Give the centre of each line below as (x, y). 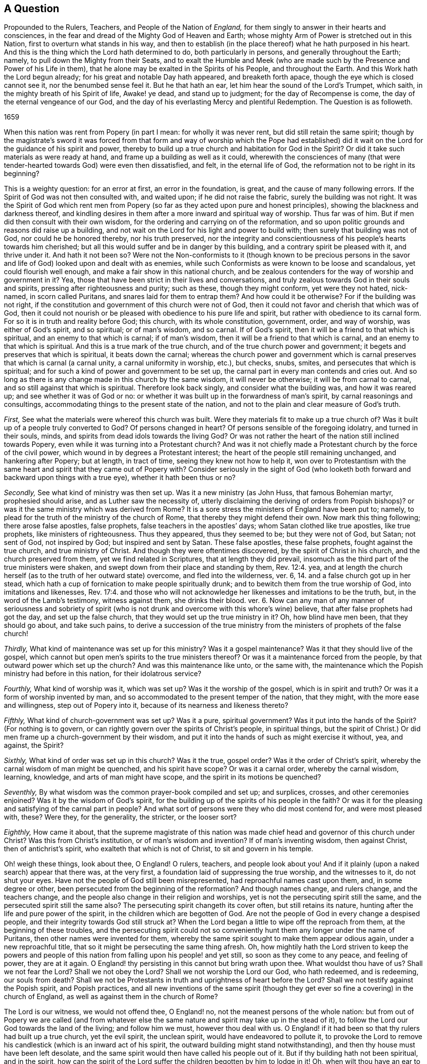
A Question (32, 9)
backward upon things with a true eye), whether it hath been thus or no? (120, 478)
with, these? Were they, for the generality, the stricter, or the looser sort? (120, 817)
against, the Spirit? (34, 745)
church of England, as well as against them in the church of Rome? (111, 997)
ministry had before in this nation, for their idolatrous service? (103, 674)
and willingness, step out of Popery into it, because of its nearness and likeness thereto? (146, 705)
